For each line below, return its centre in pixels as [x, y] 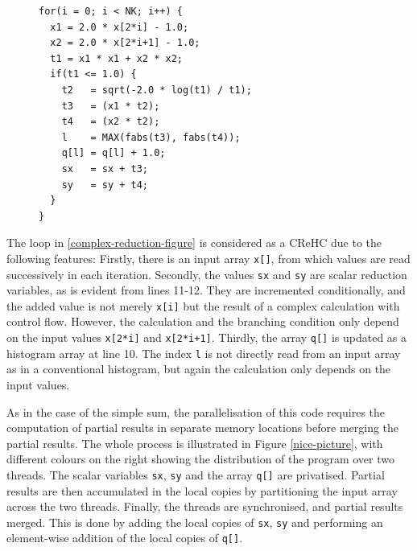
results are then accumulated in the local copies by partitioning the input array [202, 490]
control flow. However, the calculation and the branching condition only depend [203, 321]
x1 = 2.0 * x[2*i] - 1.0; [120, 27]
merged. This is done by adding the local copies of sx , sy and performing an [195, 522]
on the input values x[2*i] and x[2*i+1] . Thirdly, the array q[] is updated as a [207, 337]
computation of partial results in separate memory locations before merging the [203, 428]
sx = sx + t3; [105, 169]
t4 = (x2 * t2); [111, 122]
